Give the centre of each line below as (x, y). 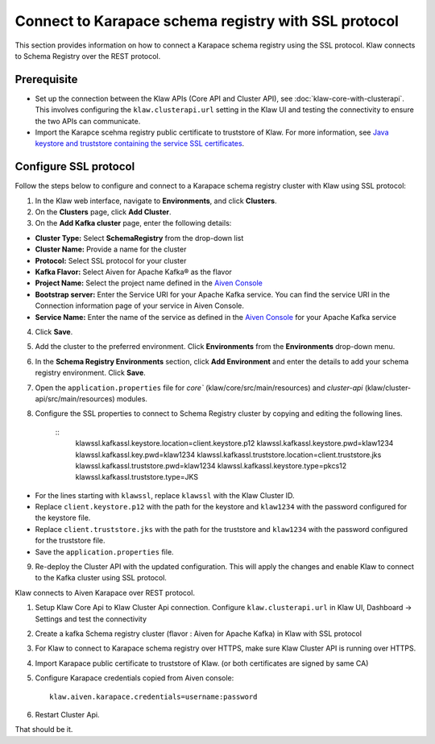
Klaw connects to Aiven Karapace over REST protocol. (105, 592)
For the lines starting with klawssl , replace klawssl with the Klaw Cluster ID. (165, 495)
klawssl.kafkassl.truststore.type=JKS (137, 477)
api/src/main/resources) (75, 398)
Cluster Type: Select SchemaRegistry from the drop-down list (139, 238)
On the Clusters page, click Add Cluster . (103, 212)
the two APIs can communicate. (88, 121)
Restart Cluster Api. (67, 714)
